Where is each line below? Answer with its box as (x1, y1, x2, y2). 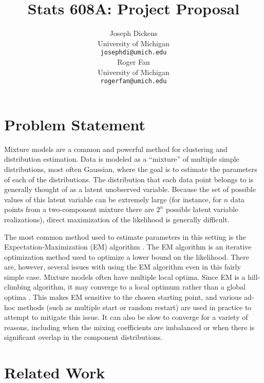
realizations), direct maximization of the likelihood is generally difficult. (4, 214, 230, 224)
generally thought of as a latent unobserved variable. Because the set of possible (4, 184, 256, 195)
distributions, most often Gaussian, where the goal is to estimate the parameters (4, 163, 257, 174)
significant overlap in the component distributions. (4, 332, 163, 342)
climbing (4, 281, 31, 292)
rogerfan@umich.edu (100, 78, 167, 85)
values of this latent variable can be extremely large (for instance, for (4, 194, 222, 204)
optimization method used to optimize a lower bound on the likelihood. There (4, 251, 249, 262)
